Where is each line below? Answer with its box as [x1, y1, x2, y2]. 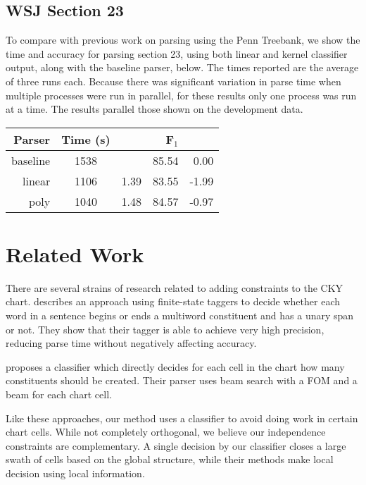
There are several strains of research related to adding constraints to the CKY [6, 280, 343, 295]
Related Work [6, 239, 144, 268]
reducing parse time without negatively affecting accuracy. [6, 336, 257, 350]
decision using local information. [6, 466, 145, 481]
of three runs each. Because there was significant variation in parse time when [6, 73, 341, 88]
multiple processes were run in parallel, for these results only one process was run [6, 87, 357, 102]
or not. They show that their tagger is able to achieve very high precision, [6, 321, 324, 336]
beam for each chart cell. [6, 387, 112, 402]
